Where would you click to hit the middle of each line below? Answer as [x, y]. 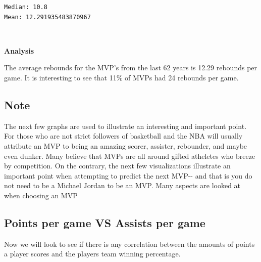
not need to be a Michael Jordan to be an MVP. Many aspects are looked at [122, 185]
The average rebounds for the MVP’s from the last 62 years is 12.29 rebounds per [131, 68]
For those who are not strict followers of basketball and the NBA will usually [123, 136]
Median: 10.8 [26, 7]
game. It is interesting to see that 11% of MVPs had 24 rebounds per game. [121, 77]
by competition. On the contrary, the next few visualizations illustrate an [117, 166]
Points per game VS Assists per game [105, 222]
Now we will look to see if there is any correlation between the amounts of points [129, 244]
